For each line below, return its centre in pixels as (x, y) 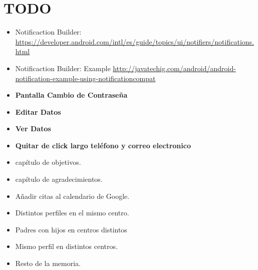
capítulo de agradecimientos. (59, 179)
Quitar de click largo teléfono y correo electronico (103, 145)
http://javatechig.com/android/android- (174, 68)
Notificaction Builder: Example (63, 68)
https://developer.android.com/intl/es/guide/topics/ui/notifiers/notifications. (135, 41)
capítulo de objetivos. (48, 162)
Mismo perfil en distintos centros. (66, 246)
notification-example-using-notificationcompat (85, 78)
